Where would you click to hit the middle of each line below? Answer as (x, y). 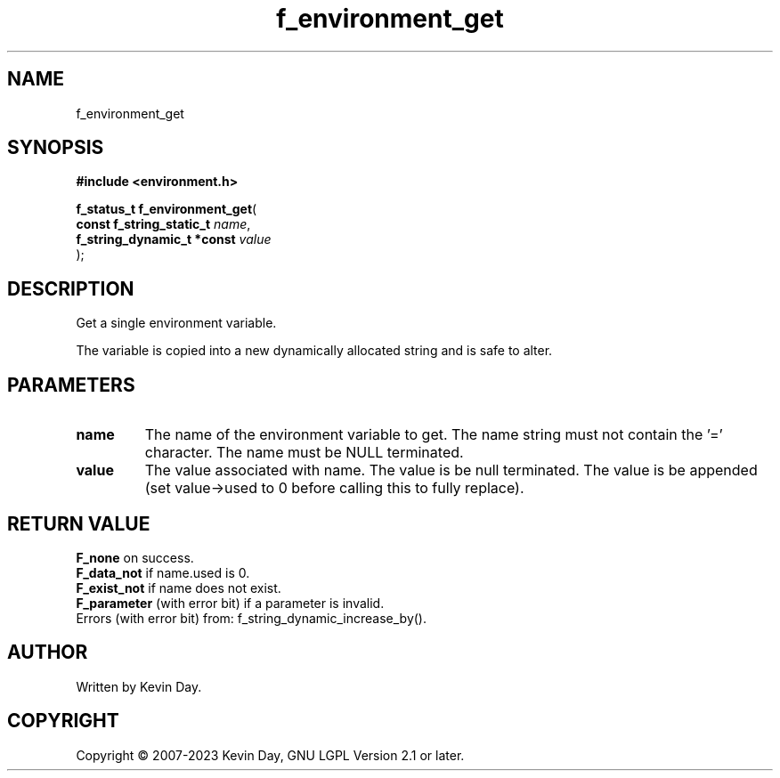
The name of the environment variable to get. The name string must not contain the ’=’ (434, 435)
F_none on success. (135, 557)
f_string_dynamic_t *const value (174, 239)
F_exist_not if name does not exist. (179, 588)
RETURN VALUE (79, 523)
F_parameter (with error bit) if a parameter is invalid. (230, 603)
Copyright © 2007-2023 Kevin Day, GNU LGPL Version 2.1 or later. (270, 755)
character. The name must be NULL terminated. (304, 453)
